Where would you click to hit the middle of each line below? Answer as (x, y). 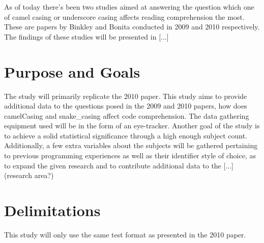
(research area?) (29, 175)
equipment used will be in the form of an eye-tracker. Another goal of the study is (132, 126)
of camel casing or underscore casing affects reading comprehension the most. (124, 16)
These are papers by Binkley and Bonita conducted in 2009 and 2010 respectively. (132, 27)
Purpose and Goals (72, 71)
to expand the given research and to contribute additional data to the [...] (119, 165)
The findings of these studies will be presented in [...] (86, 36)
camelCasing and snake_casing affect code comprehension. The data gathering (127, 115)
